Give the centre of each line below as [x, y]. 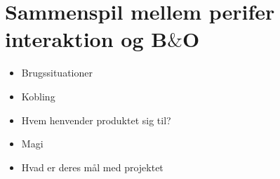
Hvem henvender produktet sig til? [96, 120]
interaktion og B [86, 39]
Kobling [38, 96]
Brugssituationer [57, 73]
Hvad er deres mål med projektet [92, 167]
